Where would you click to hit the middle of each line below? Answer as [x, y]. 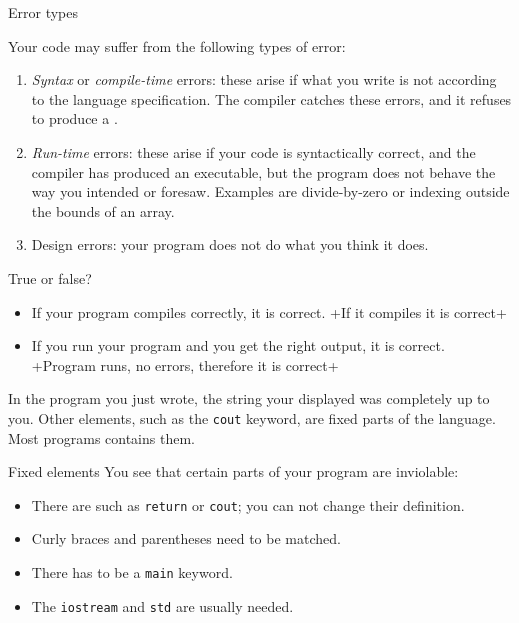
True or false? [50, 277]
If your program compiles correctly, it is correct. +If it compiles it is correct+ [269, 311]
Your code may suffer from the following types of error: [177, 45]
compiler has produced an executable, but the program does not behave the [263, 171]
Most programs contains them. [101, 437]
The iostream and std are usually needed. [162, 605]
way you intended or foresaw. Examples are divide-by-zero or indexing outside [270, 191]
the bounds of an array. [103, 210]
